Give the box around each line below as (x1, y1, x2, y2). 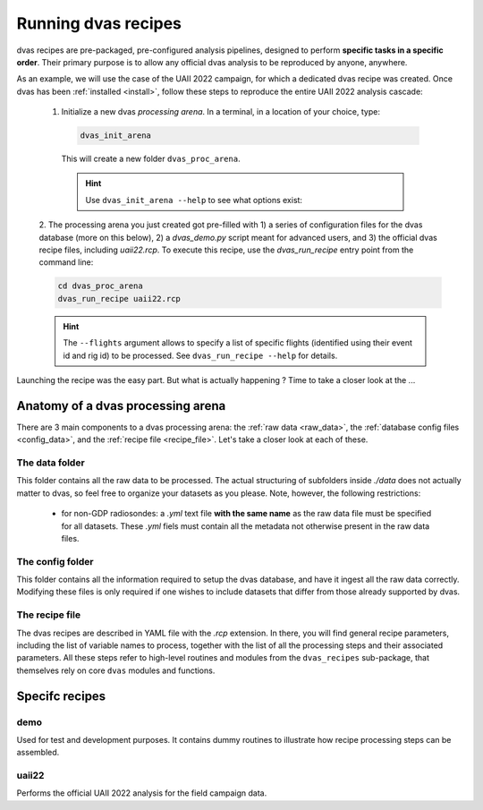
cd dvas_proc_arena (57, 281, 143, 291)
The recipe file (16, 609, 80, 621)
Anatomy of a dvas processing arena (16, 398, 226, 414)
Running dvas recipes (16, 13, 182, 33)
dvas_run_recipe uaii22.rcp (57, 294, 181, 303)
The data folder (16, 456, 85, 469)
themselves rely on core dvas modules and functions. (16, 665, 216, 676)
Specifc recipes (16, 688, 106, 703)
